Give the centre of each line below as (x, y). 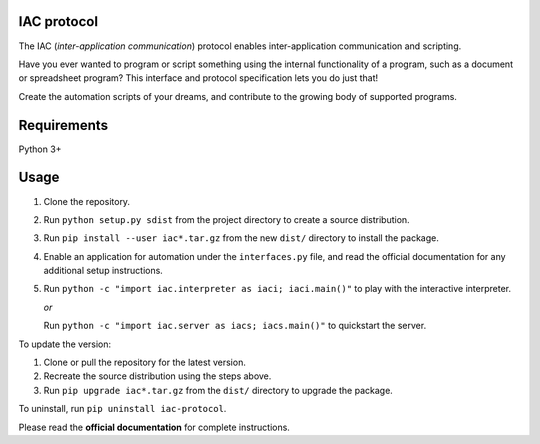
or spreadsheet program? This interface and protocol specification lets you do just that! (198, 78)
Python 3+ (40, 149)
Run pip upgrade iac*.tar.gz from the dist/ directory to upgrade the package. (218, 390)
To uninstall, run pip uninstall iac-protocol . (122, 409)
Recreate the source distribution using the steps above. (157, 376)
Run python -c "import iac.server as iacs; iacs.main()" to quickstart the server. (235, 326)
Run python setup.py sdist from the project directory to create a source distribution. (226, 219)
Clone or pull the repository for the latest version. (145, 362)
